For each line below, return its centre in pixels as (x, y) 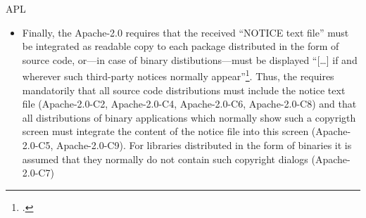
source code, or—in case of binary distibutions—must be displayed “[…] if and (190, 59)
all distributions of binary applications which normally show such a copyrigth (189, 117)
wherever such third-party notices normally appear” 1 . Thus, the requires (178, 75)
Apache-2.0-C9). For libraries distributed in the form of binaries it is (204, 145)
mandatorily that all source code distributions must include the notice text (184, 90)
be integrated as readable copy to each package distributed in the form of (181, 46)
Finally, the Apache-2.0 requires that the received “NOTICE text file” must (185, 32)
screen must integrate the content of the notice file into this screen (165, 131)
